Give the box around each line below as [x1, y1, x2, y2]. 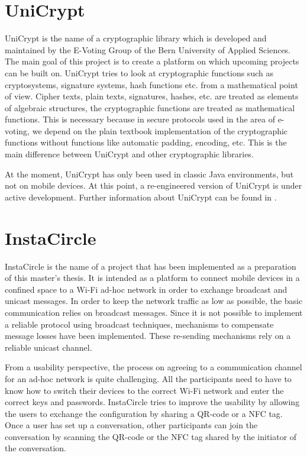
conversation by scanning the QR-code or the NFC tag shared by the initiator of [5, 430, 297, 442]
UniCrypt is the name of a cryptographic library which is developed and [5, 32, 267, 44]
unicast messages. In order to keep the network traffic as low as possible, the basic [5, 295, 303, 307]
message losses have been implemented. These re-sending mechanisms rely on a [5, 329, 291, 342]
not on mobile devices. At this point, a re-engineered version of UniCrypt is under [5, 179, 302, 192]
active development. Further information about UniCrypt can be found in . [5, 190, 277, 203]
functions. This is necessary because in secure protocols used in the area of [5, 113, 275, 125]
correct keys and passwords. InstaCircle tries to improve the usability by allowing [5, 396, 300, 408]
